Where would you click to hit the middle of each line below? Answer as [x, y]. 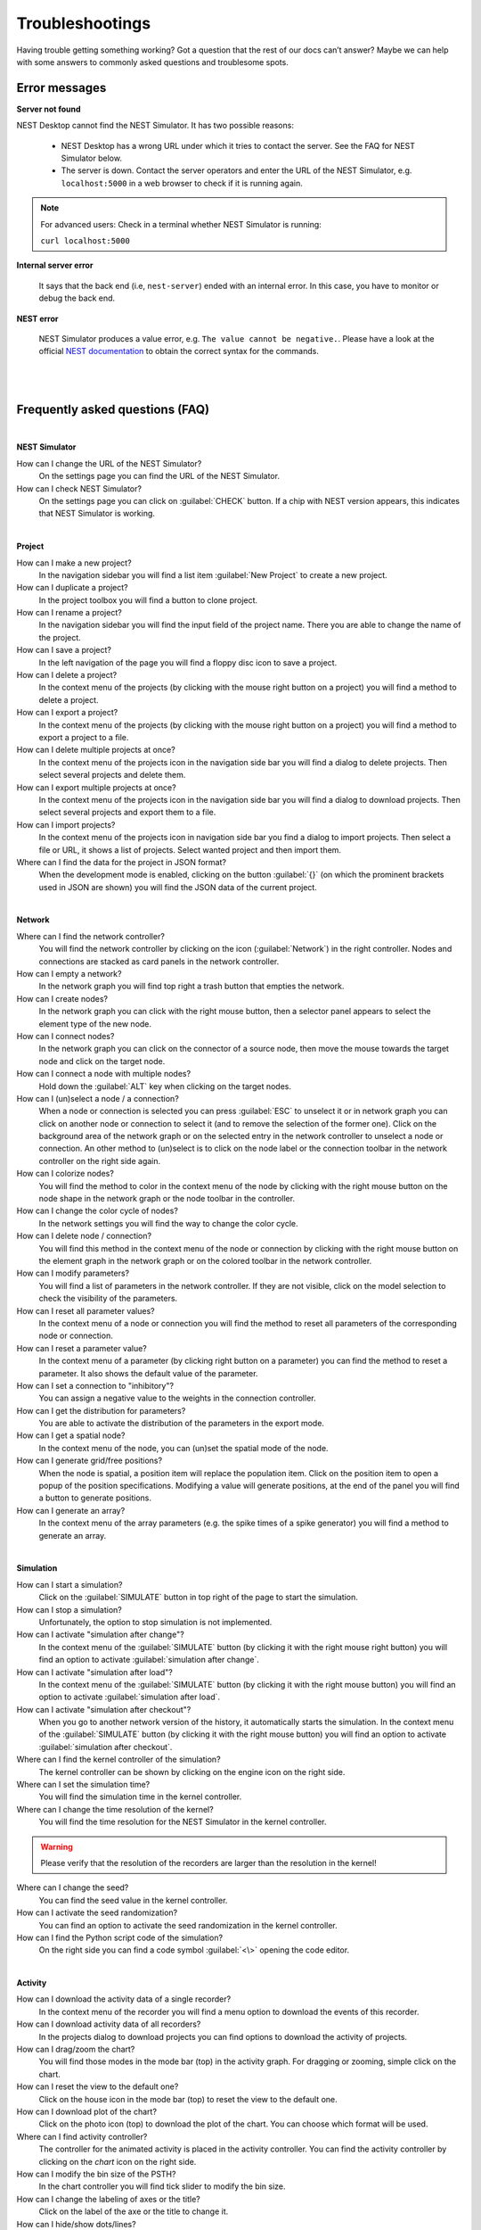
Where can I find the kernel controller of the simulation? [119, 1759]
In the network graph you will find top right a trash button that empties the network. [192, 987]
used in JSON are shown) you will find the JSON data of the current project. [178, 887]
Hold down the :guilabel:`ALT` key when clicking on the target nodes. [165, 1086]
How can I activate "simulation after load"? [94, 1672]
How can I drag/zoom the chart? [76, 2049]
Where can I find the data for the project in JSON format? [122, 862]
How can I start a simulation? [69, 1584]
